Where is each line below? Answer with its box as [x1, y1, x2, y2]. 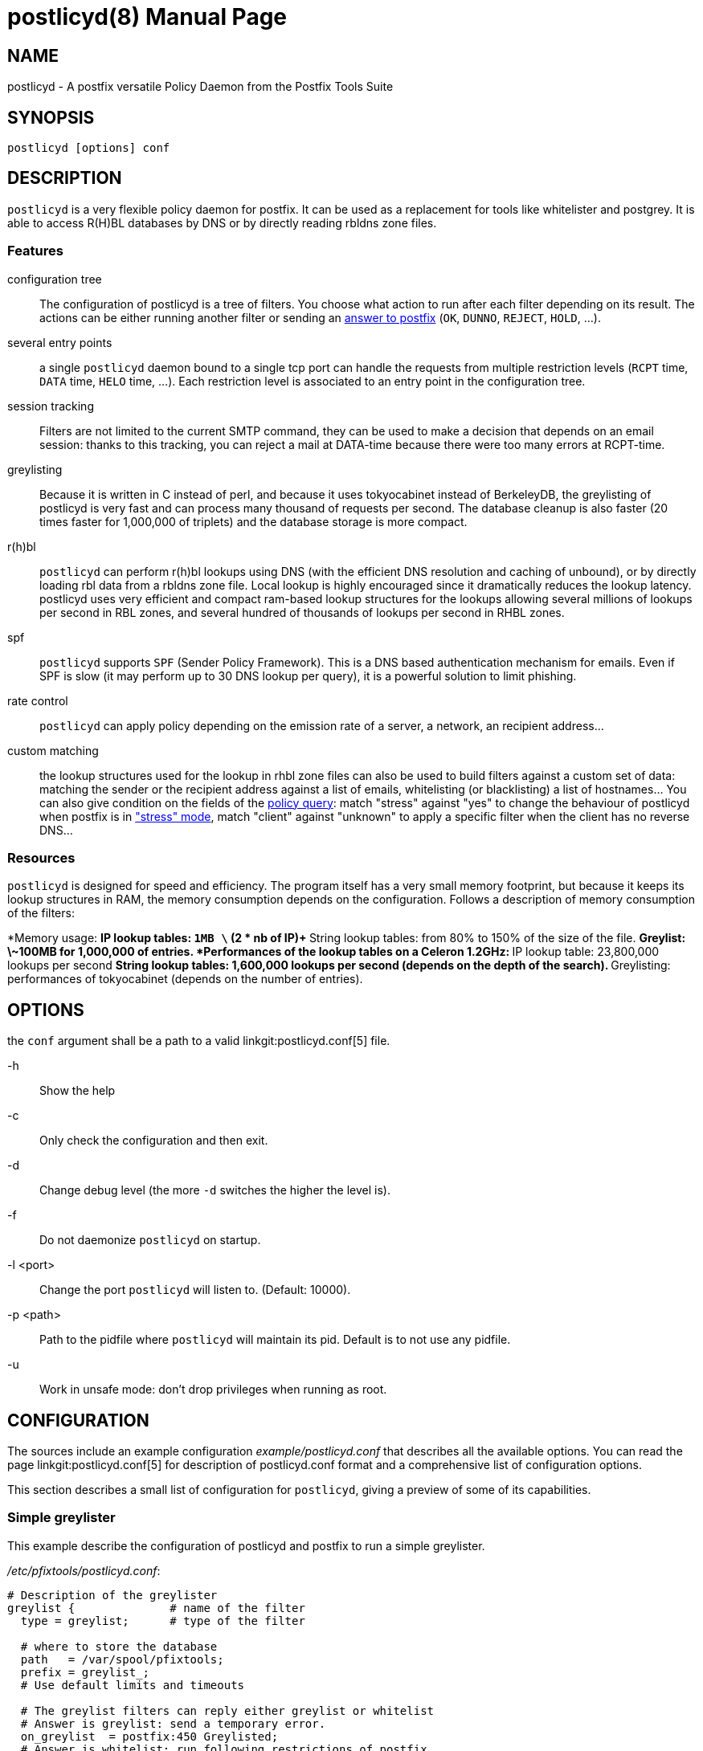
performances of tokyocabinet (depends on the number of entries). [7, 972, 363, 986]
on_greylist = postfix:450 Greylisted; [20, 1729, 279, 1743]
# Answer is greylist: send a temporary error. [20, 1716, 326, 1730]
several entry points [7, 335, 112, 349]
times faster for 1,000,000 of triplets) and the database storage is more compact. [39, 514, 468, 529]
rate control [7, 693, 68, 708]
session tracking [7, 398, 94, 413]
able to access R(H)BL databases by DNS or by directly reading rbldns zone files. [7, 215, 437, 230]
